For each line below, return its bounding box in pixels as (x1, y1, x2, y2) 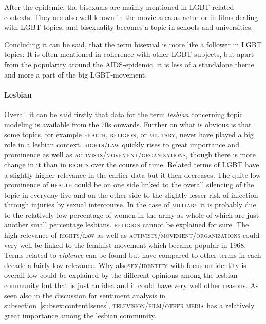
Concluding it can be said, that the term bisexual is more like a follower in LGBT (4, 39, 262, 49)
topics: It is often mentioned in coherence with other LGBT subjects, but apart (4, 49, 254, 60)
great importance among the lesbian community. (4, 310, 157, 320)
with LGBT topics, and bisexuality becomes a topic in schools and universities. (4, 22, 253, 32)
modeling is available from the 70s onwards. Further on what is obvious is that (4, 119, 252, 129)
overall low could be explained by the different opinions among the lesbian (4, 270, 238, 280)
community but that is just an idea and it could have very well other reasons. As (4, 280, 259, 291)
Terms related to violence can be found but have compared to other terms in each (4, 250, 261, 260)
